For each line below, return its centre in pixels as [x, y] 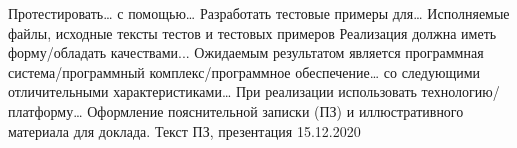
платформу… [45, 110]
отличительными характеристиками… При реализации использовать [212, 91]
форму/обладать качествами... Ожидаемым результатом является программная [246, 52]
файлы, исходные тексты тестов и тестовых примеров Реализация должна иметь [252, 32]
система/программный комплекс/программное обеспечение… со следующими [244, 71]
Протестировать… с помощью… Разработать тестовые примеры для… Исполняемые [259, 13]
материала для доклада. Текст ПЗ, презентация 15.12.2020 [184, 130]
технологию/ [460, 91]
